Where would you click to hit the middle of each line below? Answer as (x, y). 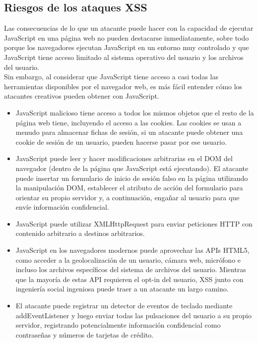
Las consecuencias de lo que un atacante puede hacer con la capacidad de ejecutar (129, 28)
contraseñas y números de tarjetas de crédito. (85, 334)
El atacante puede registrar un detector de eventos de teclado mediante (124, 306)
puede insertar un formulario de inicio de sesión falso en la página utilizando (132, 178)
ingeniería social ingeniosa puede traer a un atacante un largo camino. (122, 289)
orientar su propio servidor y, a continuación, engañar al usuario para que (128, 197)
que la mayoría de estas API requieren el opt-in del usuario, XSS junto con (129, 279)
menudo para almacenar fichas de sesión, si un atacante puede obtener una (129, 132)
